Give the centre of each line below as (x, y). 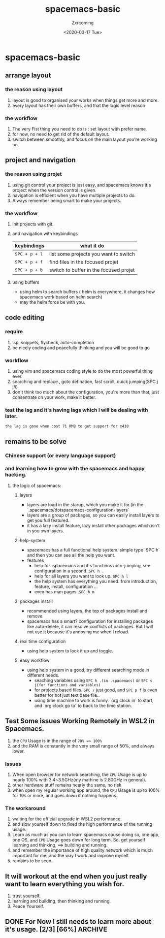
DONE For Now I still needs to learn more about (78, 922)
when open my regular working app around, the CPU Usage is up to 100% (86, 790)
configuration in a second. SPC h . (69, 571)
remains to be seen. (32, 861)
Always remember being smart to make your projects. (67, 200)
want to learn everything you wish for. (65, 884)
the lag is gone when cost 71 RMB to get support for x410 (67, 426)
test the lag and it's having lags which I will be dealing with (77, 410)
